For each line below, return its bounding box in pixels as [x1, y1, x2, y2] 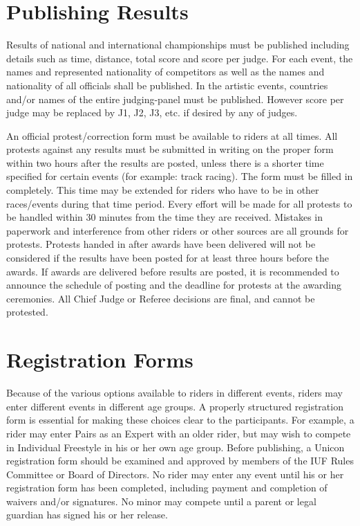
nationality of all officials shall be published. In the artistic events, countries [6, 78, 328, 92]
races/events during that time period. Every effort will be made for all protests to [6, 196, 352, 210]
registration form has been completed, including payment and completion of [6, 480, 328, 495]
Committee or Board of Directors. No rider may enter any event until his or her [6, 466, 344, 481]
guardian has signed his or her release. [6, 507, 168, 522]
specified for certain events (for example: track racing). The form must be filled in [6, 169, 353, 183]
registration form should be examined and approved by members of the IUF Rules [6, 453, 354, 468]
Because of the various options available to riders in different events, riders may [6, 386, 343, 400]
